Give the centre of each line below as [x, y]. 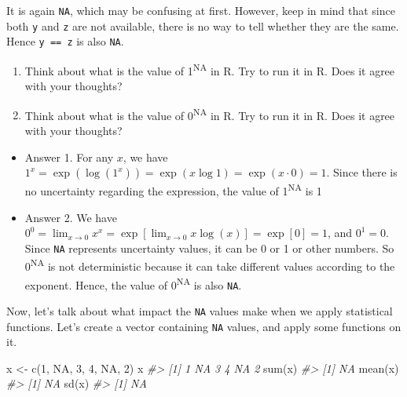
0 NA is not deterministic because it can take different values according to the [210, 265]
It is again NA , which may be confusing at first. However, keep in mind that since [201, 10]
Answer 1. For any [69, 157]
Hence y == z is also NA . [65, 41]
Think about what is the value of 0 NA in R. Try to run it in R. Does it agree [210, 114]
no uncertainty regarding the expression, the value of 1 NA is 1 [173, 189]
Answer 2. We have [71, 217]
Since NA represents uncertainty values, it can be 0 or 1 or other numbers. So [209, 248]
